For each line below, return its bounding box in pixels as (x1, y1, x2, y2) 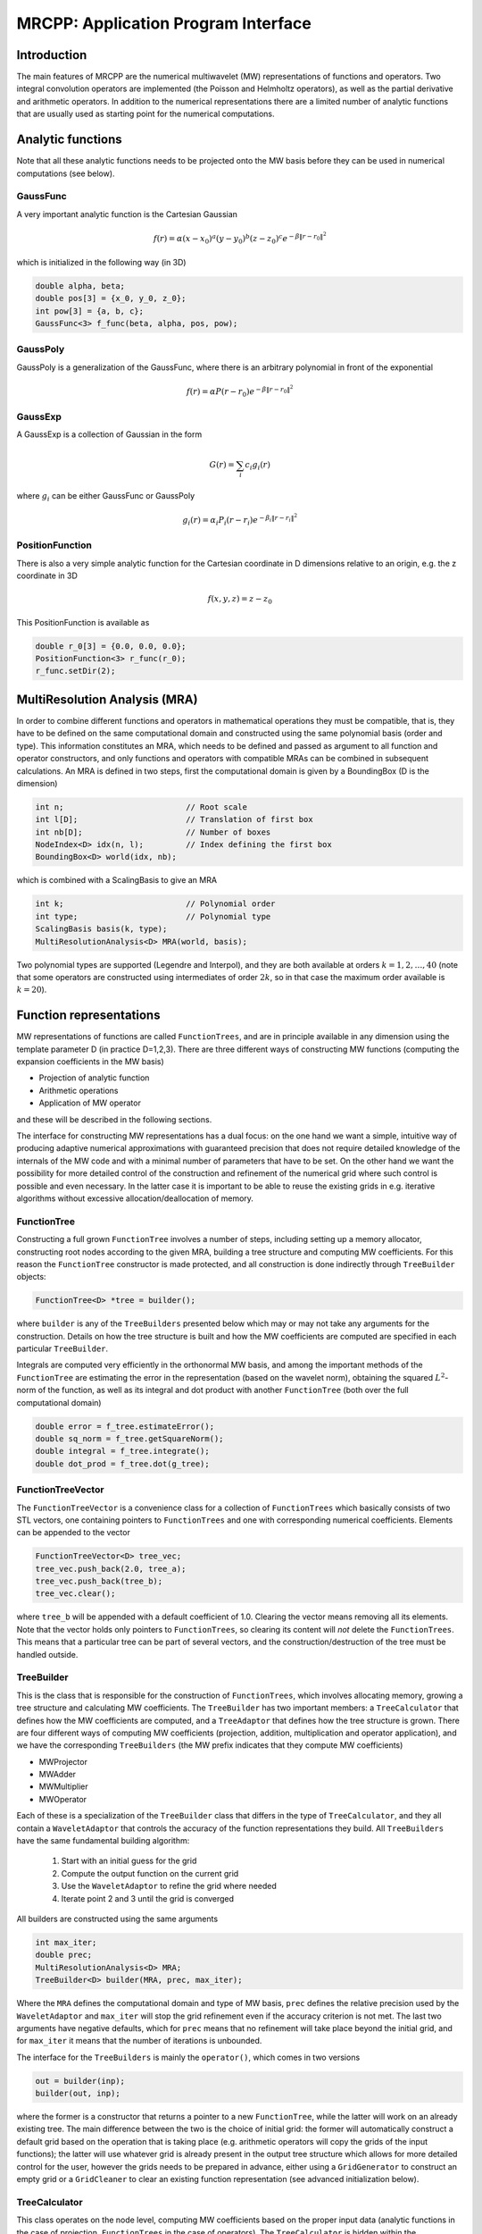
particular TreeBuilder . (16, 1343, 109, 1354)
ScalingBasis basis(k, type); (35, 924, 168, 934)
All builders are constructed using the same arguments (16, 1913, 219, 1924)
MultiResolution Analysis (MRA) (16, 692, 198, 707)
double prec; (35, 1950, 93, 1961)
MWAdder (38, 1769, 76, 1780)
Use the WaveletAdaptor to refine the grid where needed (61, 1881, 277, 1892)
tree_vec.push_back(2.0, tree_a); (35, 1564, 187, 1574)
